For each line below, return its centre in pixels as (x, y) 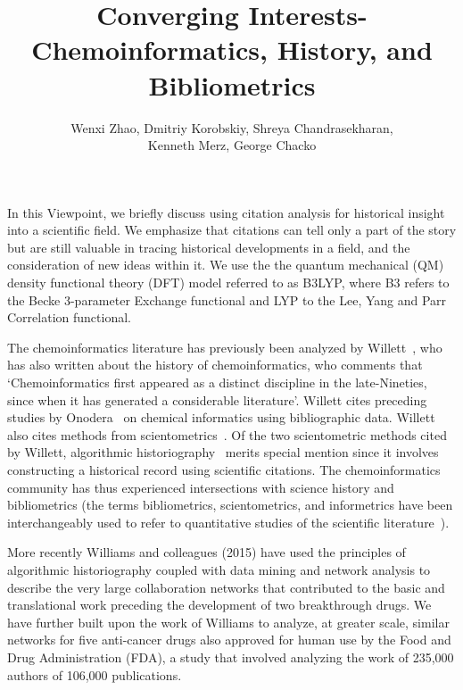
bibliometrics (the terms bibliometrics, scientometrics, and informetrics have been (230, 505)
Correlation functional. (69, 317)
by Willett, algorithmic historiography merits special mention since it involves (223, 452)
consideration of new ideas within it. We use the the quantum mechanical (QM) (226, 265)
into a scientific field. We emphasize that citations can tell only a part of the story (232, 230)
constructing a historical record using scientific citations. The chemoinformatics (224, 470)
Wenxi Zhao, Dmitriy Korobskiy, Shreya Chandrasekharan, (232, 127)
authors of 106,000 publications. (95, 674)
